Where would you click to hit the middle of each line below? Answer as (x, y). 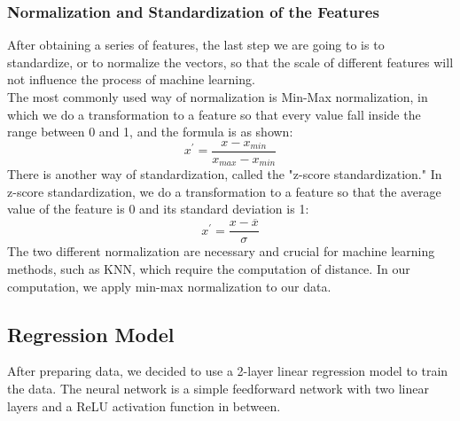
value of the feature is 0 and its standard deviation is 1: (158, 209)
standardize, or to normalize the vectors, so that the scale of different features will (230, 62)
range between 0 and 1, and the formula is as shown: (150, 132)
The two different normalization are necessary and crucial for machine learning (221, 251)
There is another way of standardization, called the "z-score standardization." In (225, 174)
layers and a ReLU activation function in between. (144, 405)
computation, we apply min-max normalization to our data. (169, 286)
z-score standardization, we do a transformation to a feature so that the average (224, 191)
